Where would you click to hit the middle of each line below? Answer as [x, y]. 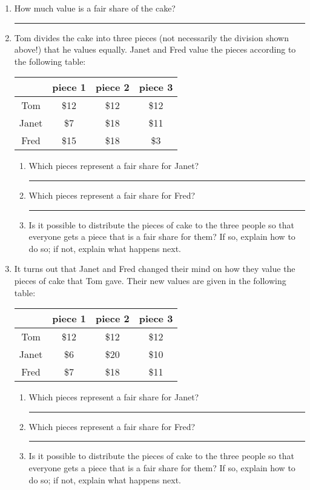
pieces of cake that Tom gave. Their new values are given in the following [150, 280]
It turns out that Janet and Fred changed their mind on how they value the [155, 269]
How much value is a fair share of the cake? [95, 8]
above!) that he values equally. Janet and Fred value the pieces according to [155, 49]
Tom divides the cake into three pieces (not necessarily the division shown [151, 37]
